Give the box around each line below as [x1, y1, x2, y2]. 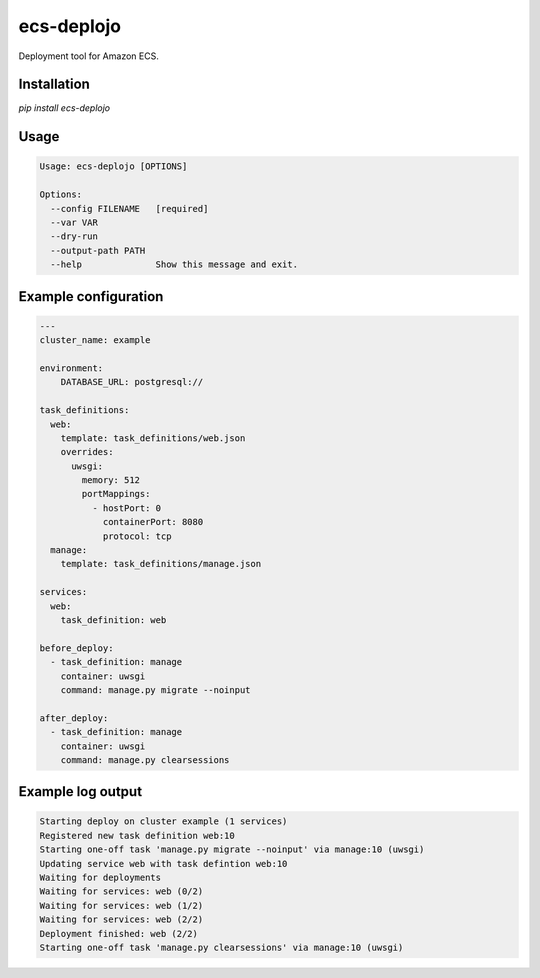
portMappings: [81, 488, 151, 500]
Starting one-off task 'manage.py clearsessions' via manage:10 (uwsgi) [39, 942, 404, 953]
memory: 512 [81, 475, 140, 486]
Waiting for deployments [39, 872, 162, 884]
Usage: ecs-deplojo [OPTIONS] [39, 161, 188, 172]
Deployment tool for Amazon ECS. [18, 50, 159, 62]
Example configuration [18, 288, 164, 305]
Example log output [18, 783, 143, 800]
